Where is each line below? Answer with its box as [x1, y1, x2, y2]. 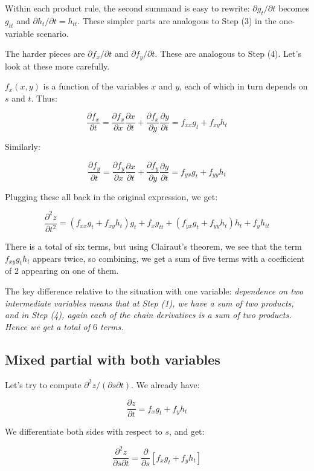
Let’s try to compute [5, 378, 82, 391]
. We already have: [130, 378, 200, 391]
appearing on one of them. [21, 264, 119, 277]
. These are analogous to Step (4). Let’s [155, 47, 301, 60]
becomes [278, 2, 309, 14]
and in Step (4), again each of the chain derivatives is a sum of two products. [5, 308, 292, 321]
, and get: [169, 425, 205, 438]
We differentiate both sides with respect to [5, 425, 162, 438]
